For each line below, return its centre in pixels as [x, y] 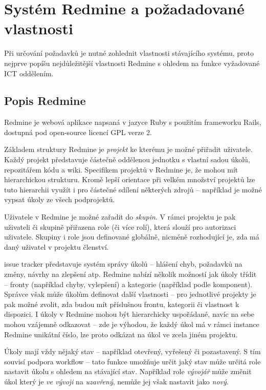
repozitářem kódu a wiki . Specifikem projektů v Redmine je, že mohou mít [121, 169]
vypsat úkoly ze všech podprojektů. [60, 199]
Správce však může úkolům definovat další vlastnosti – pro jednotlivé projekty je [130, 294]
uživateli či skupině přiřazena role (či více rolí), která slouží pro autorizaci [120, 226]
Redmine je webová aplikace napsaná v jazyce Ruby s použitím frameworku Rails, [133, 122]
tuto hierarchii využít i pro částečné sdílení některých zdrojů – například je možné [133, 189]
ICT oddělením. [29, 73]
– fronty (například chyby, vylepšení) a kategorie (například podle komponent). [128, 284]
